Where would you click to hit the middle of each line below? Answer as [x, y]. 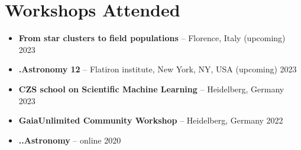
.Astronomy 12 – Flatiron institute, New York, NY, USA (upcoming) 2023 [158, 69]
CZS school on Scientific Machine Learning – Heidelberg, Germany [151, 89]
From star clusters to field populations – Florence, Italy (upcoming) [152, 38]
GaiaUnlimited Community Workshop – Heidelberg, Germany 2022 [151, 120]
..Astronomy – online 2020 [70, 140]
